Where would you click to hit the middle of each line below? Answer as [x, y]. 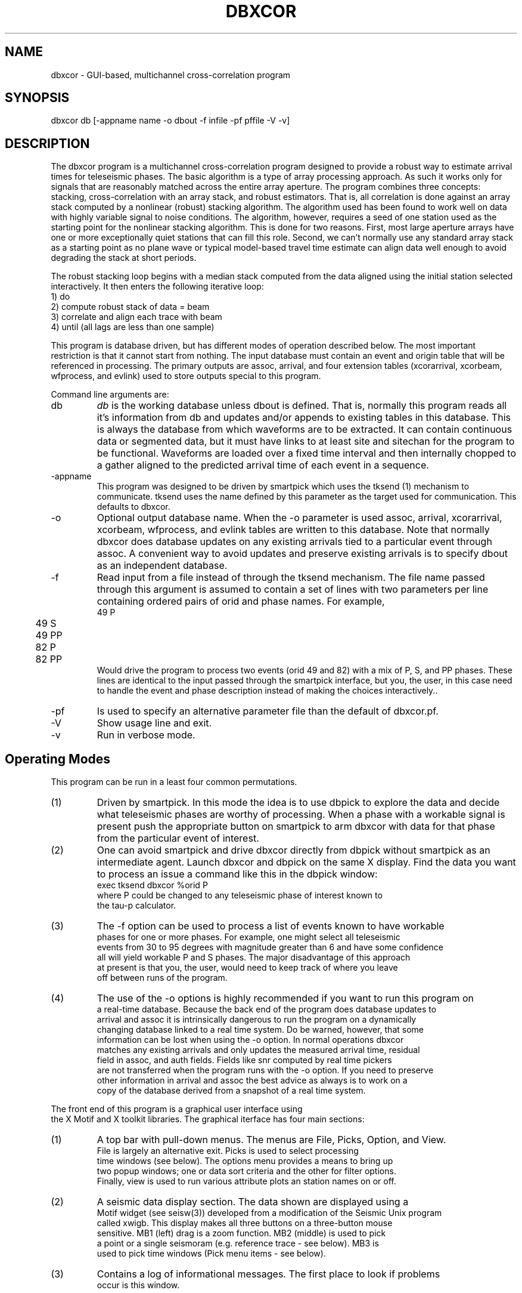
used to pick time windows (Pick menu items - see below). [211, 1254]
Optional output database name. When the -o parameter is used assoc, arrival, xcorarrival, [299, 518]
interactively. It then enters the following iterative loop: [157, 287]
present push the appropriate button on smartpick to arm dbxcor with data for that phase [296, 826]
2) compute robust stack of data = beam [130, 307]
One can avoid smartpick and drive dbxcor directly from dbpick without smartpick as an [293, 850]
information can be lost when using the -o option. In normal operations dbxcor [250, 1040]
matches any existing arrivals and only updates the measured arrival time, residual [258, 1050]
